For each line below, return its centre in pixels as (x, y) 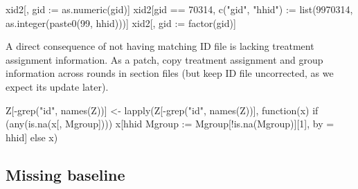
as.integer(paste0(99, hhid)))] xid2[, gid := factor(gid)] (121, 22)
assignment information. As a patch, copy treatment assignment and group (164, 59)
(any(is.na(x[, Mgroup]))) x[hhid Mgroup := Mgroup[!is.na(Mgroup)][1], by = (170, 124)
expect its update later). (57, 86)
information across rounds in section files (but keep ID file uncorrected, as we (170, 73)
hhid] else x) (32, 137)
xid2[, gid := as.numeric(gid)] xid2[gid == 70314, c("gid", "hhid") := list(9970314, (179, 9)
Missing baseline (65, 174)
